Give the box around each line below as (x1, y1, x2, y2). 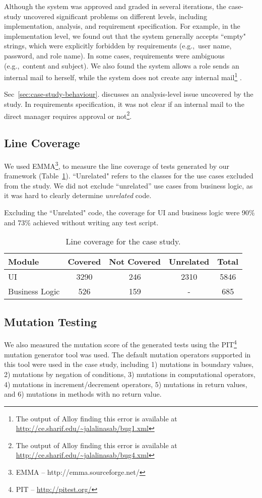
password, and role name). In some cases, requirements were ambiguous (4, 50, 225, 60)
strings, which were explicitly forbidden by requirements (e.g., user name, (4, 40, 232, 51)
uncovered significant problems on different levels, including (23, 11, 207, 21)
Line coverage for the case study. (65, 235, 181, 247)
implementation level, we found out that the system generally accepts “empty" (4, 30, 246, 41)
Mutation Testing (4, 314, 97, 329)
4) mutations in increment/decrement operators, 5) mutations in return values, (4, 379, 247, 389)
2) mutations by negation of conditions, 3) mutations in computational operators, (4, 368, 255, 379)
